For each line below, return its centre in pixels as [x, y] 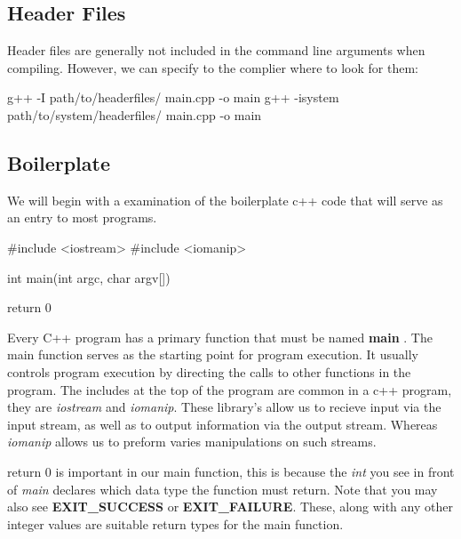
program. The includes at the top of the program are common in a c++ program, [230, 389]
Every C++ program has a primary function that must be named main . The [220, 337]
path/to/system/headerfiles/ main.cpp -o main [135, 114]
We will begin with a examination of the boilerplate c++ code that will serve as [225, 200]
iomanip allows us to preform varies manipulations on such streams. [192, 442]
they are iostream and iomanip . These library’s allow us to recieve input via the [224, 407]
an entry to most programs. [82, 217]
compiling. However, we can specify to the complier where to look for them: [213, 67]
